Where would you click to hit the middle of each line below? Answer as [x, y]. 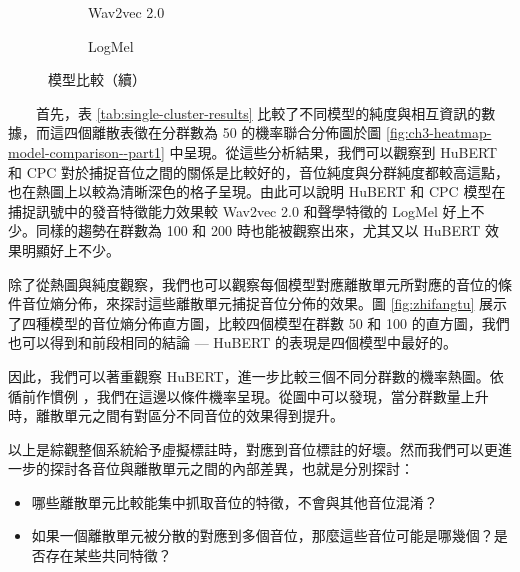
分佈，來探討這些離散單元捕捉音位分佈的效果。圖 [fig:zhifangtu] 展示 [285, 303]
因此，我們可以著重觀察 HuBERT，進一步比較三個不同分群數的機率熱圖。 [249, 375]
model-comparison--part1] [86, 151]
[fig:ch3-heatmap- [438, 132]
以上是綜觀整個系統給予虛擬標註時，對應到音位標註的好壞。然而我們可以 [246, 448]
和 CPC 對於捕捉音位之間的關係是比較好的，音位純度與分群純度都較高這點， [259, 171]
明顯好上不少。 [70, 249]
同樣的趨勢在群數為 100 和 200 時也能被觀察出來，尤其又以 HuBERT [258, 230]
